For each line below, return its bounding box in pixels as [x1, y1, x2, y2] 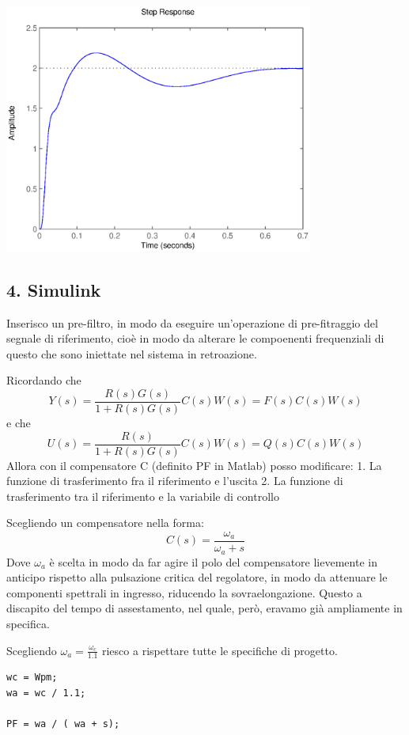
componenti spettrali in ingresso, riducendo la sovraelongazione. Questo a [6, 584, 362, 601]
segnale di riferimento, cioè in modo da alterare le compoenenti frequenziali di [6, 330, 384, 347]
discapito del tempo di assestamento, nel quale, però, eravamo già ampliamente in [6, 600, 403, 616]
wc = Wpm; [6, 672, 58, 684]
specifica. [6, 615, 50, 631]
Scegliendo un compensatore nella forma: [6, 514, 204, 531]
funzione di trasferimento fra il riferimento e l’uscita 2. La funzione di [6, 472, 343, 489]
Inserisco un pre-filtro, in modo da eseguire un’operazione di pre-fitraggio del [6, 314, 378, 331]
